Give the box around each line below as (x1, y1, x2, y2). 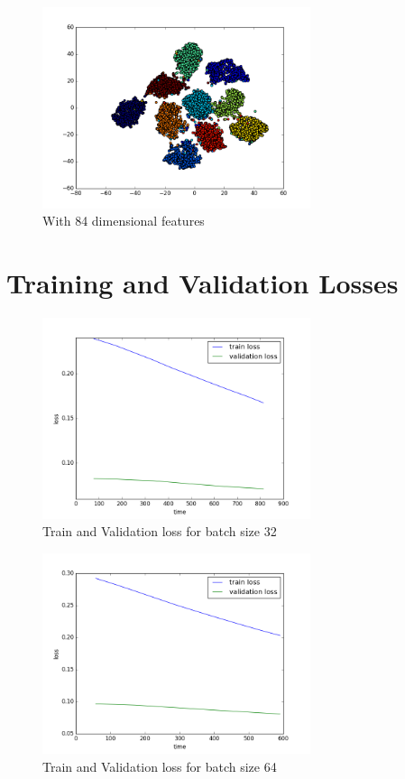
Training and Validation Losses (6, 264, 399, 301)
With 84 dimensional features (42, 211, 205, 230)
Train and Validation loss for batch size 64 (42, 756, 277, 775)
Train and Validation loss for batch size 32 (42, 522, 277, 541)
